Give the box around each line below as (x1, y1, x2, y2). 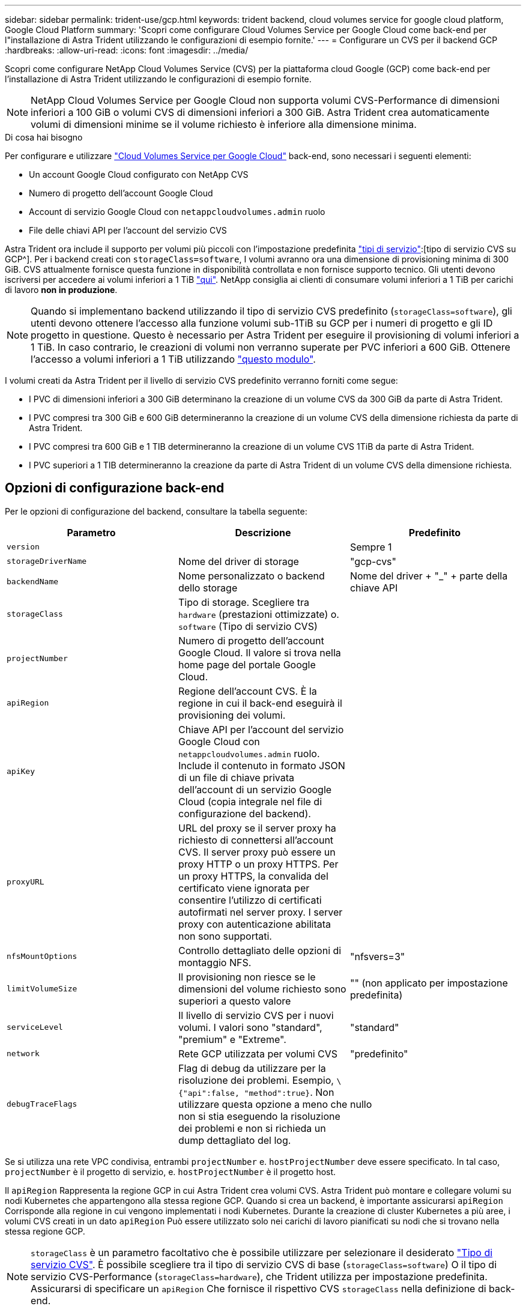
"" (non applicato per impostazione (349, 976, 508, 989)
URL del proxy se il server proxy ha (178, 821, 336, 834)
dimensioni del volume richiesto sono (178, 982, 346, 995)
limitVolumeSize (7, 984, 77, 994)
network (7, 1049, 40, 1059)
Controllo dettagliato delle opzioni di (178, 944, 342, 957)
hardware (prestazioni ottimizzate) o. (178, 608, 339, 620)
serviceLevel (7, 1023, 63, 1032)
